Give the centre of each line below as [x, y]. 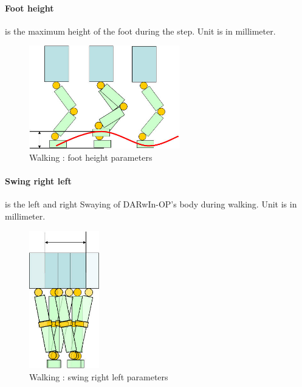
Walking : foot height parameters [91, 157]
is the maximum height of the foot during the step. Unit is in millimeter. [140, 31]
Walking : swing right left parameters [99, 377]
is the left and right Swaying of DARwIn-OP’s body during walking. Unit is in [151, 204]
